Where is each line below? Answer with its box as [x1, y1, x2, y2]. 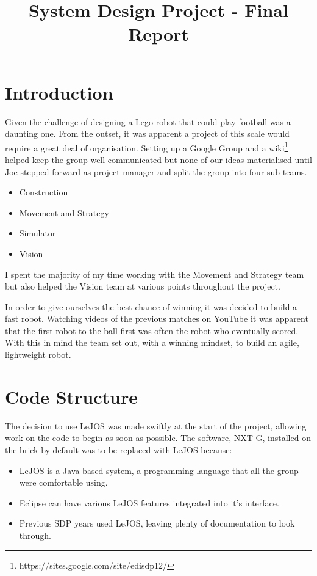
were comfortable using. [19, 476, 108, 489]
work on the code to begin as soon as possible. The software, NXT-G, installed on [5, 431, 311, 444]
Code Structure [5, 384, 138, 409]
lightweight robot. [5, 348, 71, 361]
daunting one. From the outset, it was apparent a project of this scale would [5, 127, 290, 140]
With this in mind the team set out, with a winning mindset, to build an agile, [5, 336, 299, 349]
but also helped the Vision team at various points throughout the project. [5, 280, 280, 293]
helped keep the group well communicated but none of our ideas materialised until [5, 153, 312, 166]
